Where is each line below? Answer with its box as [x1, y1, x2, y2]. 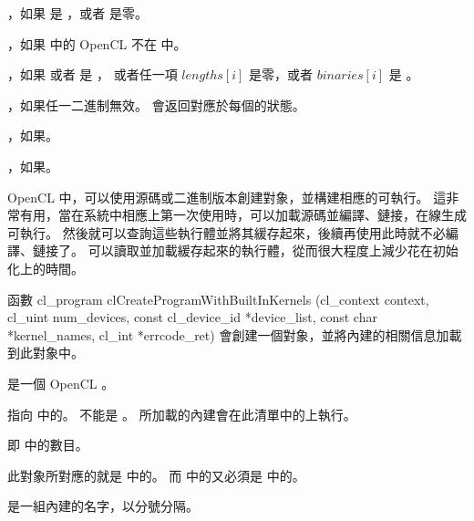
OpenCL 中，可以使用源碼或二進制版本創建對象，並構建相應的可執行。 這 [7, 187, 447, 206]
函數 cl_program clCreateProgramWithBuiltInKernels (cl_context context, [7, 289, 429, 308]
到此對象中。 [7, 343, 84, 362]
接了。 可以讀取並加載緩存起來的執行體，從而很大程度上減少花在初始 [45, 241, 459, 260]
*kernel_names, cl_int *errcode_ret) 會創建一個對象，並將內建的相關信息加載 [7, 325, 462, 344]
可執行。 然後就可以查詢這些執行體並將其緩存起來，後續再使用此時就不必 [7, 223, 446, 242]
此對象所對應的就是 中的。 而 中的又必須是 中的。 [7, 465, 305, 485]
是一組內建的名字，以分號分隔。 [7, 496, 199, 516]
